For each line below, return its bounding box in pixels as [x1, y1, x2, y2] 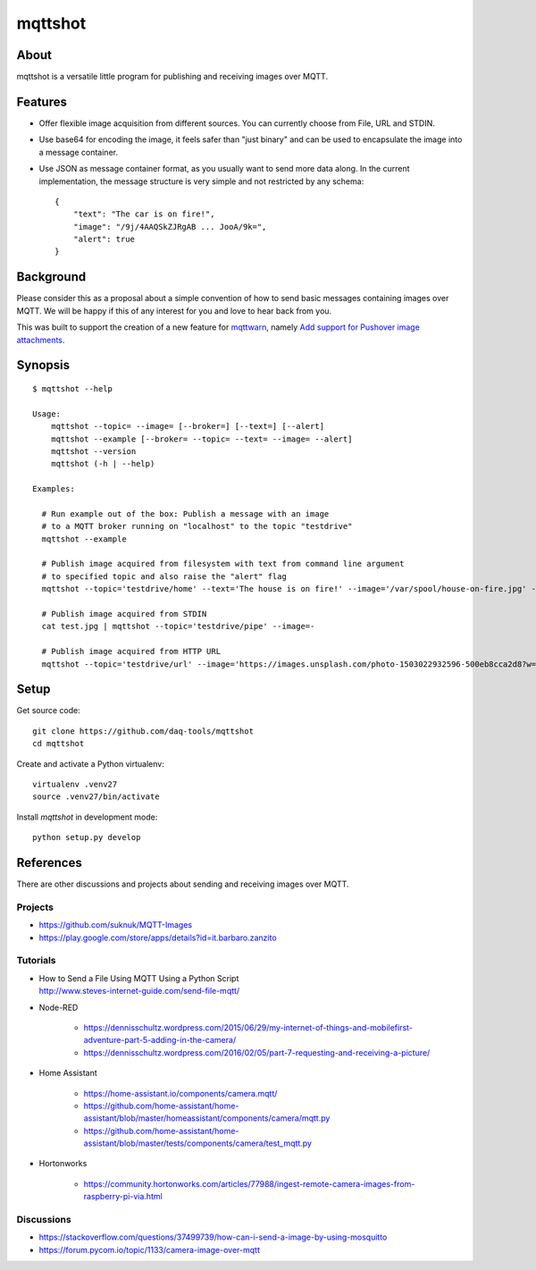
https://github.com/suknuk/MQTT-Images [38, 920, 193, 930]
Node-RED [38, 1002, 79, 1013]
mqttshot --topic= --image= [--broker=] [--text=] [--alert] [50, 421, 325, 432]
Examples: [32, 484, 75, 494]
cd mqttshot [32, 738, 85, 749]
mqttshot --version [50, 446, 137, 456]
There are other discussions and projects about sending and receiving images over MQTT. [16, 879, 349, 889]
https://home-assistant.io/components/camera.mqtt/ [83, 1088, 278, 1098]
